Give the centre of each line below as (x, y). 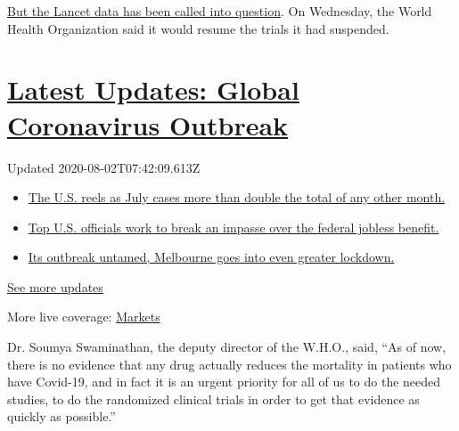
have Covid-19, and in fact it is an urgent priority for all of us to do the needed (224, 382)
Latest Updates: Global (153, 89)
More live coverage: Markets (84, 317)
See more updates (55, 286)
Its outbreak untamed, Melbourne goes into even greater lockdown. (211, 257)
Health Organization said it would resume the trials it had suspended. (198, 28)
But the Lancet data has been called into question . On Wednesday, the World (220, 11)
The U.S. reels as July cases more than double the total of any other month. (237, 197)
